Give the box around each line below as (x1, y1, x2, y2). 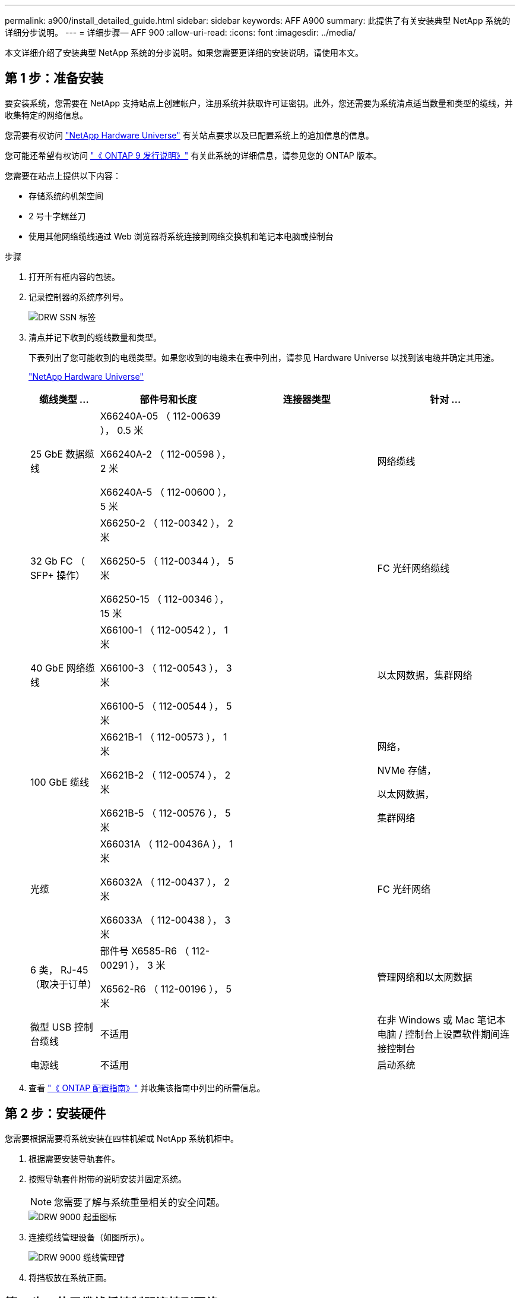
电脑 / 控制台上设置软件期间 (377, 1028, 500, 1040)
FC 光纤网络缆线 (377, 562, 450, 574)
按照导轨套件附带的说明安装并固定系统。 (28, 1173, 186, 1184)
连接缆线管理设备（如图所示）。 (28, 1231, 149, 1242)
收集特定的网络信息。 (5, 109, 88, 120)
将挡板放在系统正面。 (28, 1272, 112, 1283)
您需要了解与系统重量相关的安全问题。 (54, 1196, 226, 1208)
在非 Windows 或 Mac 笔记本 (377, 1013, 506, 1026)
